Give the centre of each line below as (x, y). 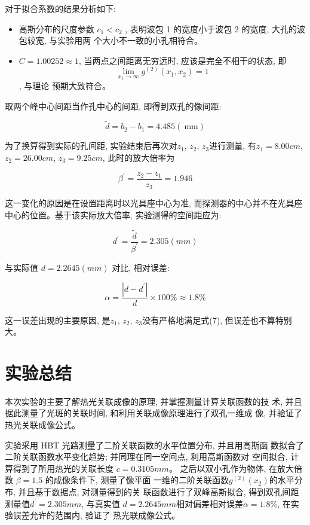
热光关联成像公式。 (42, 425)
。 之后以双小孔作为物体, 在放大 (231, 468)
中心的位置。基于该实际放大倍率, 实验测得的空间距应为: (113, 214)
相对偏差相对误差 (209, 503)
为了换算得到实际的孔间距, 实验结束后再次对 (91, 146)
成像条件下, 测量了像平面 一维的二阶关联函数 (141, 480)
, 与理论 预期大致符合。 (65, 86)
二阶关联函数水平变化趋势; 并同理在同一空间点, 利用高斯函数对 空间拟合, (146, 457)
